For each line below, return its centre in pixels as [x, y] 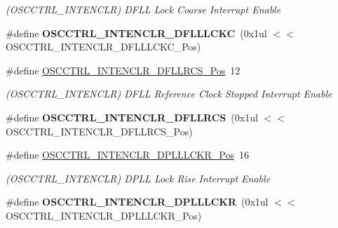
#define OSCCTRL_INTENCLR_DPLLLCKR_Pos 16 [127, 155]
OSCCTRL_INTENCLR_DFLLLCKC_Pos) [103, 47]
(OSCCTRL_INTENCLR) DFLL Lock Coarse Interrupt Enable [143, 9]
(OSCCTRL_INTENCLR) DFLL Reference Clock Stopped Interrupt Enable [169, 94]
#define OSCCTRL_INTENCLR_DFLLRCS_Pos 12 [123, 70]
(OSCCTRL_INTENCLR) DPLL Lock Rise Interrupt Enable [138, 178]
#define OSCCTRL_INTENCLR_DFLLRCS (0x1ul [132, 117]
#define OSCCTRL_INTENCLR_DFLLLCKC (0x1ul [136, 33]
